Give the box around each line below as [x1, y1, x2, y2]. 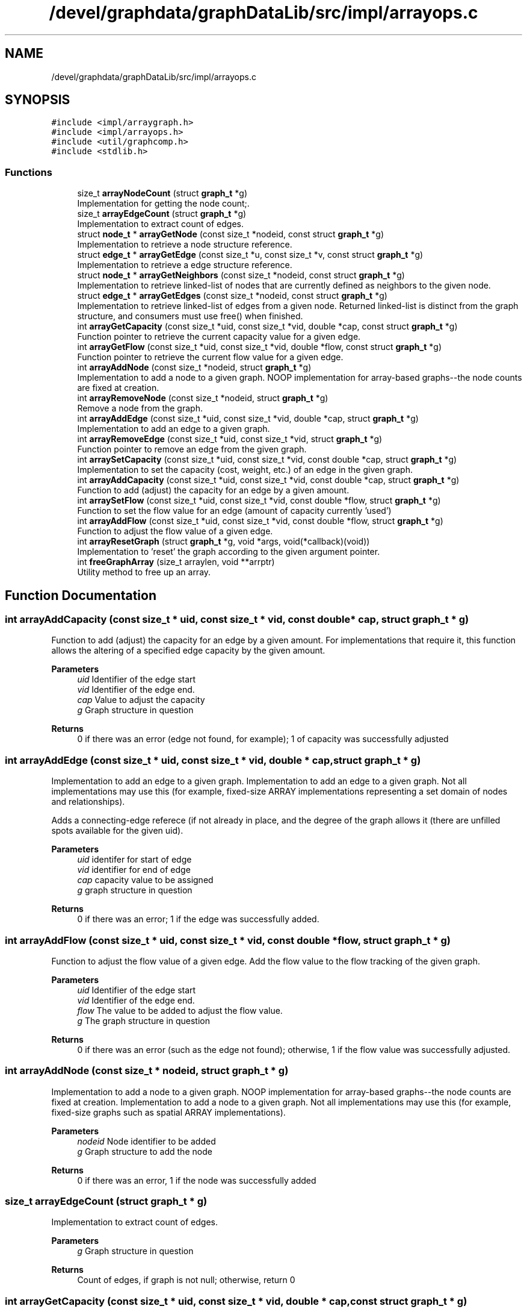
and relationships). [51, 796, 125, 807]
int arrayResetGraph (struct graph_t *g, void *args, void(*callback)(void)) [77, 536, 370, 547]
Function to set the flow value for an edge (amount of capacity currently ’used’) [77, 505, 392, 516]
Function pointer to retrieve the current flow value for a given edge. [77, 352, 344, 363]
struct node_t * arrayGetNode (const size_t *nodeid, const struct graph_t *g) [77, 229, 384, 240]
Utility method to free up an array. [77, 567, 211, 578]
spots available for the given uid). [51, 825, 183, 836]
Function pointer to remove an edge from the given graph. [77, 444, 307, 455]
